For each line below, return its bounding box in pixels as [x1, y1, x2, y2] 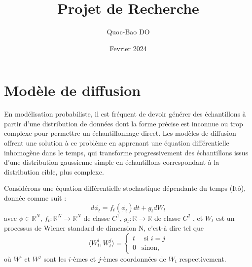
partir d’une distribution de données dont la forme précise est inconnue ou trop [4, 118, 243, 128]
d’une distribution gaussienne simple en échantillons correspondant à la [4, 157, 219, 167]
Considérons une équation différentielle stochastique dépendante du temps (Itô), [4, 183, 246, 193]
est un [216, 212, 235, 223]
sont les [43, 253, 67, 264]
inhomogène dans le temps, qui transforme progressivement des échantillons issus [4, 147, 249, 157]
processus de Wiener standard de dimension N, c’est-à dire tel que [4, 223, 204, 233]
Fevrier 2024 [109, 43, 147, 53]
